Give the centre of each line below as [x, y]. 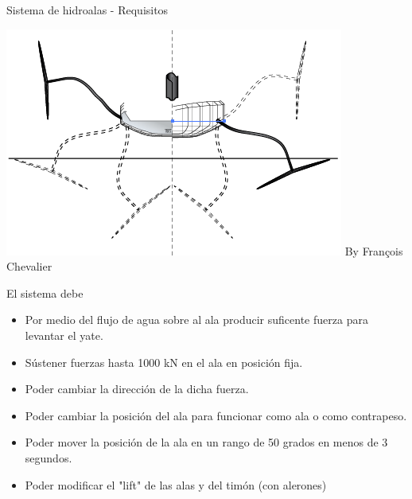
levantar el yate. [64, 335]
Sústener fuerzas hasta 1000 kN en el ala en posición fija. [164, 362]
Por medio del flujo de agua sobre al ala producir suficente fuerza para [196, 320]
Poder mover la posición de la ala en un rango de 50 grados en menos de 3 [206, 442]
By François [374, 250]
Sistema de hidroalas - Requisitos [87, 10]
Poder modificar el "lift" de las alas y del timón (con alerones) [176, 484]
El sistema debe [45, 292]
